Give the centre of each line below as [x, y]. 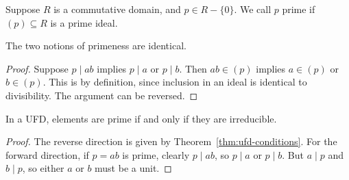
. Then [193, 68]
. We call [253, 9]
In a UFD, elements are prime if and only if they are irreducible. [141, 118]
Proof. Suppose [37, 68]
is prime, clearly [156, 154]
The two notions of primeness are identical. [96, 46]
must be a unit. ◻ [133, 168]
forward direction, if [47, 154]
